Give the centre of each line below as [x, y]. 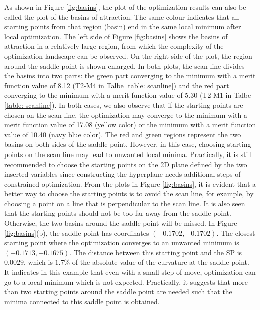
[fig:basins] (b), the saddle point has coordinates [77, 233]
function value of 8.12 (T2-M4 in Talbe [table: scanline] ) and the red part [117, 85]
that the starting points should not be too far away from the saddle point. [118, 213]
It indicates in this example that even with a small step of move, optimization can [130, 272]
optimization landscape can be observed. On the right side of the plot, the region [128, 55]
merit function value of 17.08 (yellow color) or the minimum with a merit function [130, 125]
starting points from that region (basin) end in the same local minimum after [123, 26]
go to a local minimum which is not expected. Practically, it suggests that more [126, 282]
